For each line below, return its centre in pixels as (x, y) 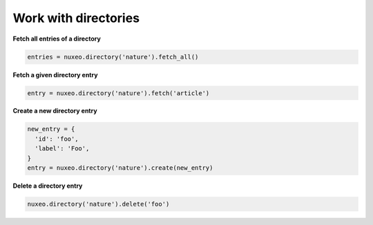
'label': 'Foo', (62, 149)
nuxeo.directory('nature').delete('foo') (98, 204)
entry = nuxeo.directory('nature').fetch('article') (118, 93)
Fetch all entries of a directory (57, 39)
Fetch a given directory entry (55, 75)
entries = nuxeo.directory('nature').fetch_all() (113, 57)
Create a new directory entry (55, 111)
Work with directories (76, 18)
